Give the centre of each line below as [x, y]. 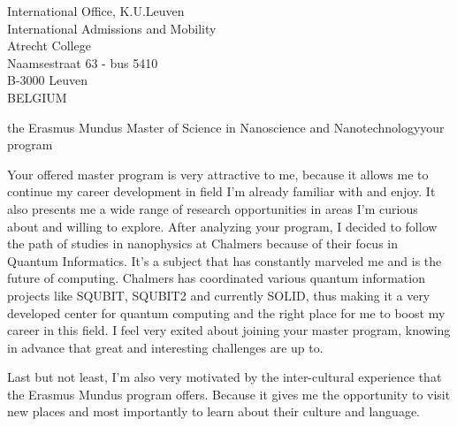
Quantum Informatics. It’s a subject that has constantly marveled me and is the [225, 260]
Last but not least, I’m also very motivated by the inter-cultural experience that [225, 377]
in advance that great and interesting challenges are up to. [165, 347]
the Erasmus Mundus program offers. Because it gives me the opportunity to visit [229, 394]
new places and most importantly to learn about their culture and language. [214, 411]
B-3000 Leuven [47, 80]
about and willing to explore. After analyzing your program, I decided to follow [222, 226]
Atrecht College [49, 46]
